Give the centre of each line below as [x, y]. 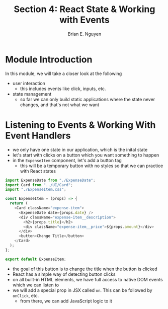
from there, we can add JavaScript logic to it [66, 301]
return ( [19, 203]
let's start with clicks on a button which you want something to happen [86, 155]
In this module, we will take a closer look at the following [64, 73]
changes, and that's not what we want [60, 105]
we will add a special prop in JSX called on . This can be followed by [82, 290]
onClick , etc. [26, 295]
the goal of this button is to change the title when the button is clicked [85, 269]
